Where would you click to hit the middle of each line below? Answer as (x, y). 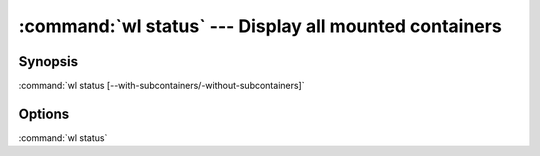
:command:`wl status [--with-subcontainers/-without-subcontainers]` (161, 86)
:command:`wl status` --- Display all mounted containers (260, 26)
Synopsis (48, 61)
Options (44, 113)
